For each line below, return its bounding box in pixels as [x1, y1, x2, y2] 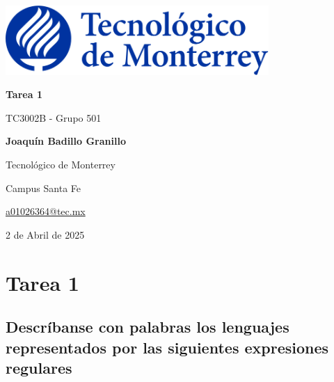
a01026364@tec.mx [6, 204, 86, 218]
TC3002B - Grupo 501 [6, 110, 102, 125]
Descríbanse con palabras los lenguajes [6, 316, 289, 337]
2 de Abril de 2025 [6, 227, 85, 241]
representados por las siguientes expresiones [6, 336, 329, 358]
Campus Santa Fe [6, 180, 81, 195]
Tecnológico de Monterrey [6, 157, 116, 172]
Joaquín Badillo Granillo [6, 134, 126, 148]
